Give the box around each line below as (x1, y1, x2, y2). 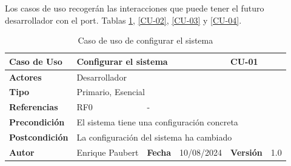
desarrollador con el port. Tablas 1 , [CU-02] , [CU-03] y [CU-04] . (5, 13, 242, 26)
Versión (230, 145, 263, 158)
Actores (9, 70, 42, 83)
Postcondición (9, 131, 69, 143)
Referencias (9, 101, 58, 113)
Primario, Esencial (76, 85, 145, 98)
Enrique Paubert (76, 145, 139, 158)
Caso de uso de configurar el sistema (78, 34, 213, 47)
